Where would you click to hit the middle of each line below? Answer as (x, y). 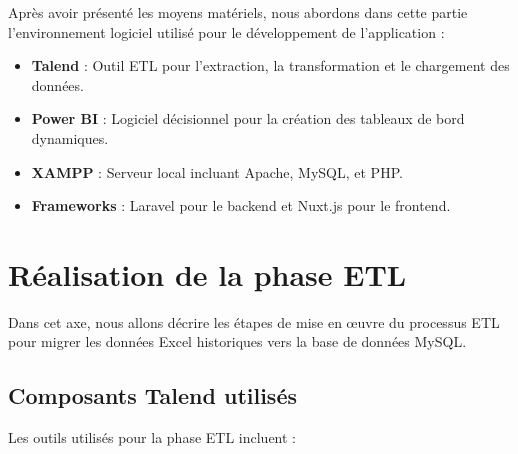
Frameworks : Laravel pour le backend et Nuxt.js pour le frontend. (241, 205)
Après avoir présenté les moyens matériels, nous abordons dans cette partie (238, 12)
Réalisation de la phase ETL (207, 273)
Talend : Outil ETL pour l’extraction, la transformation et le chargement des (270, 65)
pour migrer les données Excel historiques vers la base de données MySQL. (237, 341)
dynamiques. (70, 137)
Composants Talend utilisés (153, 395)
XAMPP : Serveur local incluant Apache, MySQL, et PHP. (217, 171)
